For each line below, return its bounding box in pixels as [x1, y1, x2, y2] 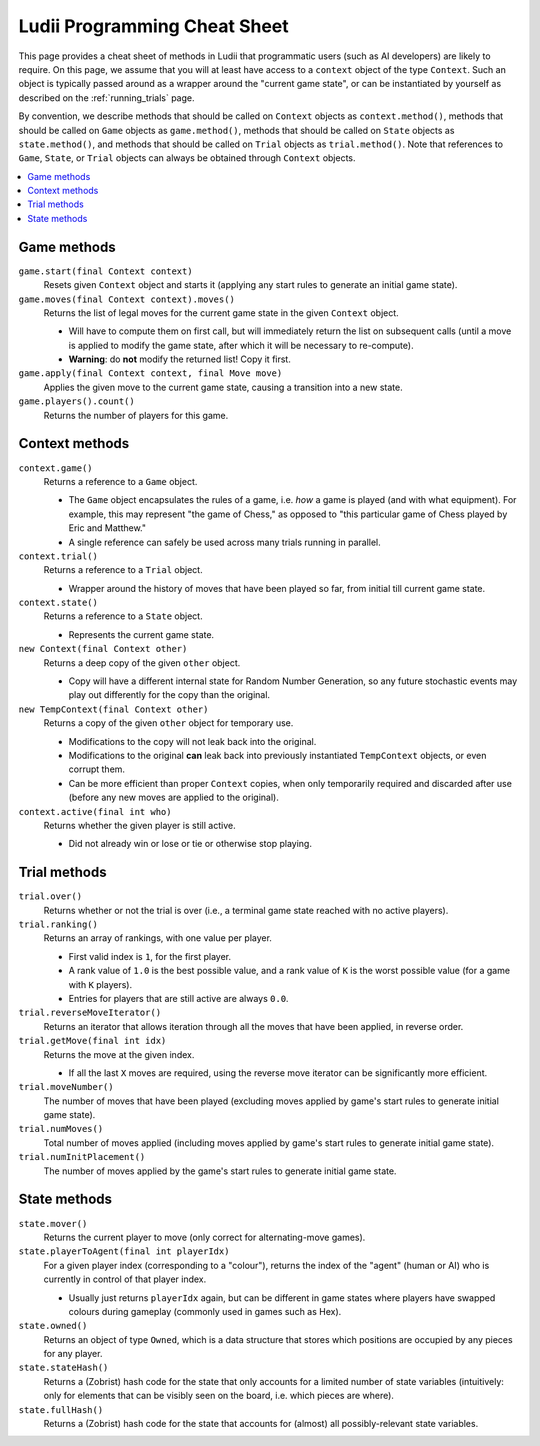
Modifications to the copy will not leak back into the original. [68, 735, 317, 747]
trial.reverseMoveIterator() [18, 1007, 162, 1019]
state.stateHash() [18, 1362, 109, 1374]
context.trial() [18, 550, 99, 562]
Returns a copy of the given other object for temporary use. [43, 717, 294, 729]
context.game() [18, 462, 94, 474]
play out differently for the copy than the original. [68, 689, 270, 701]
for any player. [43, 1348, 103, 1360]
